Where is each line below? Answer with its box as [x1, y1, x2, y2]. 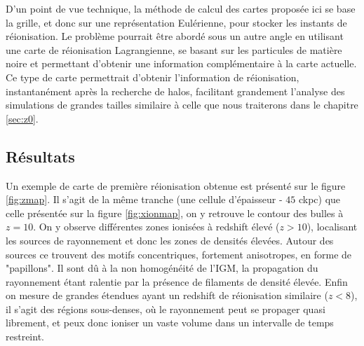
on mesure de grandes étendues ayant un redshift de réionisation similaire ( [6, 288, 328, 303]
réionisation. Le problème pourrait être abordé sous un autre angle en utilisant [6, 29, 344, 43]
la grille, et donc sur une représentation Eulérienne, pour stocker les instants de [6, 15, 347, 29]
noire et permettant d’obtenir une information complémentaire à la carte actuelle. [6, 56, 357, 71]
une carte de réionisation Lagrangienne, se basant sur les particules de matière [6, 42, 342, 57]
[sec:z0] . [6, 111, 39, 125]
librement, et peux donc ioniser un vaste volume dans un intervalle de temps [6, 315, 334, 330]
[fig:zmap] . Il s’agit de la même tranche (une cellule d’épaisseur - [6, 192, 283, 207]
